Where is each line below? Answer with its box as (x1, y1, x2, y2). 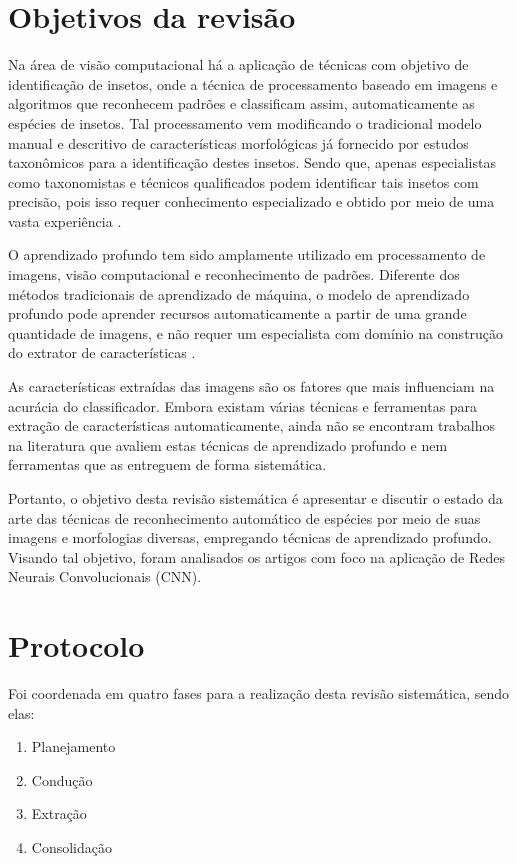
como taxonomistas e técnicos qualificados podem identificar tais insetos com (8, 171, 479, 192)
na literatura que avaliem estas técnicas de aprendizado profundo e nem (8, 434, 448, 455)
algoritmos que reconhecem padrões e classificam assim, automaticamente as (8, 93, 475, 114)
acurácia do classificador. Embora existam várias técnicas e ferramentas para (8, 395, 478, 416)
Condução (31, 769, 93, 790)
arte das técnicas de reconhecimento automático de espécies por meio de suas (8, 507, 481, 528)
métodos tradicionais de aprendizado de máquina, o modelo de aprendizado (8, 283, 470, 304)
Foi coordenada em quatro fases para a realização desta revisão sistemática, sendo (8, 683, 509, 704)
